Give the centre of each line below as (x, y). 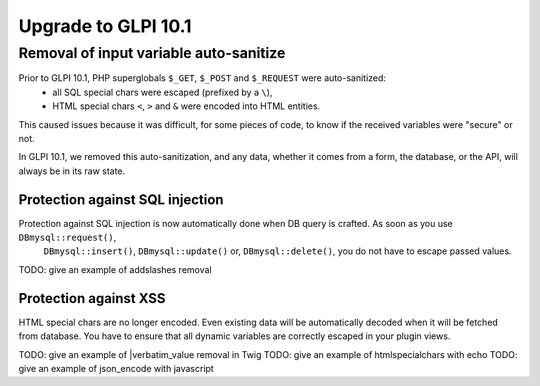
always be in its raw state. (72, 171)
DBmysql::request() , (67, 237)
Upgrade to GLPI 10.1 (105, 26)
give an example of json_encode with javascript (116, 368)
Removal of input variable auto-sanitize (152, 53)
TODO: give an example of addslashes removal (115, 269)
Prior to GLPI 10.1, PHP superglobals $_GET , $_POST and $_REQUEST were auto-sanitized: (202, 78)
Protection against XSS (92, 298)
